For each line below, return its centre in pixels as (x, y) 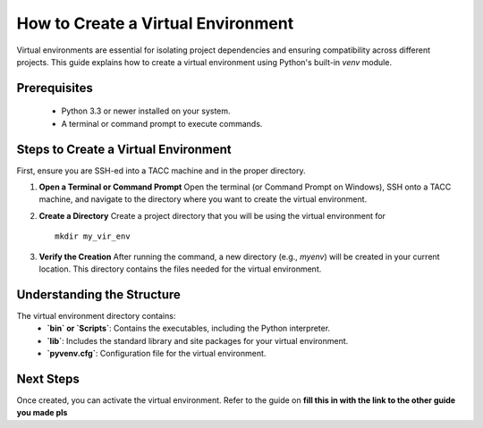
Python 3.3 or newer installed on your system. (146, 111)
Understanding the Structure (98, 294)
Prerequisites (55, 88)
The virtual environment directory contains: (96, 315)
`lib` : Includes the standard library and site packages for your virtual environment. (198, 340)
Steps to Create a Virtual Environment (124, 149)
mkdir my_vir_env (93, 236)
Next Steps (48, 378)
